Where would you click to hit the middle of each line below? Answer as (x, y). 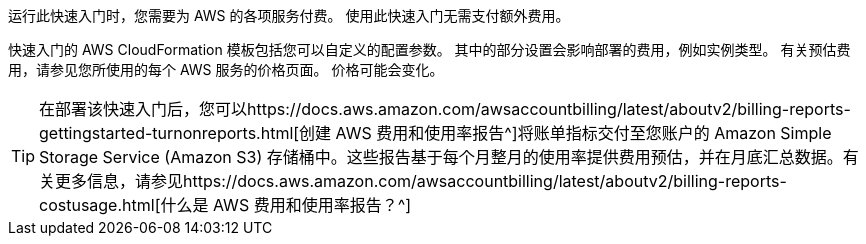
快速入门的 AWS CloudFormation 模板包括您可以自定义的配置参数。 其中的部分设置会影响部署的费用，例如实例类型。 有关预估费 (429, 49)
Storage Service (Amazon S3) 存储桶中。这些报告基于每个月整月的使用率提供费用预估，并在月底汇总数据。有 (449, 157)
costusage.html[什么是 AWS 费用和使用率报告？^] (225, 205)
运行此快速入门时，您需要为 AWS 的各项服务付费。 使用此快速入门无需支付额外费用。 (289, 15)
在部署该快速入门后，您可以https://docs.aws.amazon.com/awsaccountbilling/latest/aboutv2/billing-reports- (445, 109)
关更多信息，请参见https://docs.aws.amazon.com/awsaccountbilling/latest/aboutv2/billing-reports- (413, 181)
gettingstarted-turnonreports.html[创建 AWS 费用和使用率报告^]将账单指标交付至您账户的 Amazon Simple (435, 133)
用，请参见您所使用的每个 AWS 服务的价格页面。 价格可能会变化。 (226, 69)
